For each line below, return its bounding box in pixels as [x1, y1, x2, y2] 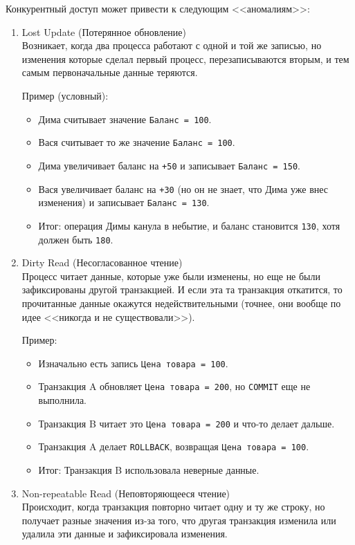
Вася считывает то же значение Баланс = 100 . [38, 135, 235, 149]
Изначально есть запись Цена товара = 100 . [38, 355, 228, 370]
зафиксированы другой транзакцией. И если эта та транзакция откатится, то [21, 282, 343, 297]
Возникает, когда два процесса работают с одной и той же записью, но [21, 38, 322, 53]
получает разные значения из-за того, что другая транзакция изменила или [21, 512, 336, 527]
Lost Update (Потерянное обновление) [21, 24, 187, 39]
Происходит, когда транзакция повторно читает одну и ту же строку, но [21, 499, 325, 514]
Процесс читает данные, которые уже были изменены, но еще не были [21, 268, 321, 283]
